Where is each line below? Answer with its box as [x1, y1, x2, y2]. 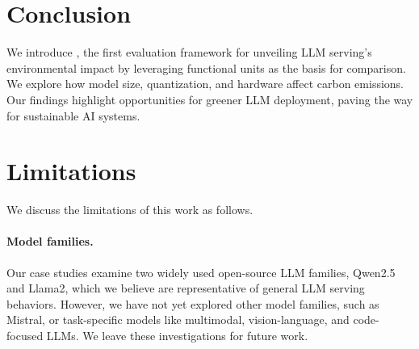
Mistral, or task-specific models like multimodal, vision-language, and [6, 311, 350, 328]
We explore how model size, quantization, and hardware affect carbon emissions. [6, 75, 404, 92]
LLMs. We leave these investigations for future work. [46, 326, 308, 343]
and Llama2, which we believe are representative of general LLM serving [6, 280, 365, 296]
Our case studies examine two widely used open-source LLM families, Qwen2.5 [6, 263, 396, 280]
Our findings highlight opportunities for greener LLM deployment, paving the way [6, 90, 413, 107]
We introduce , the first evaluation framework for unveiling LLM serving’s [6, 44, 372, 61]
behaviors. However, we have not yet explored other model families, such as [6, 295, 379, 312]
